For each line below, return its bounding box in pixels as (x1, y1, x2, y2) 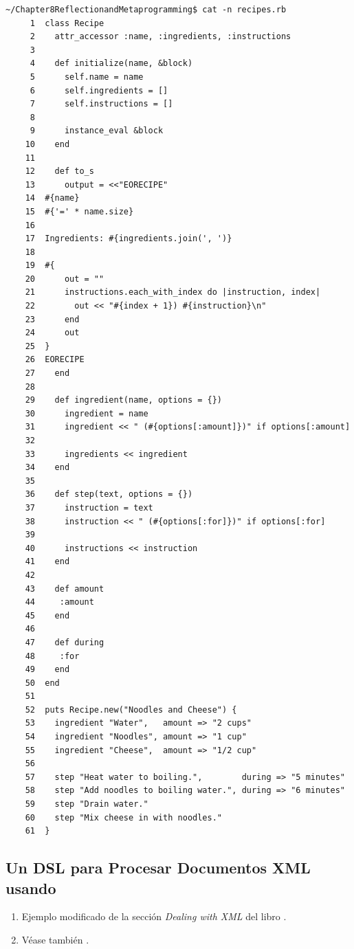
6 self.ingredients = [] (30, 85, 168, 96)
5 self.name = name (30, 71, 144, 82)
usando (5, 877, 56, 898)
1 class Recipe (30, 18, 104, 28)
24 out (25, 328, 80, 338)
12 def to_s (25, 166, 94, 177)
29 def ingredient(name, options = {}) (25, 395, 222, 405)
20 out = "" (25, 273, 104, 284)
